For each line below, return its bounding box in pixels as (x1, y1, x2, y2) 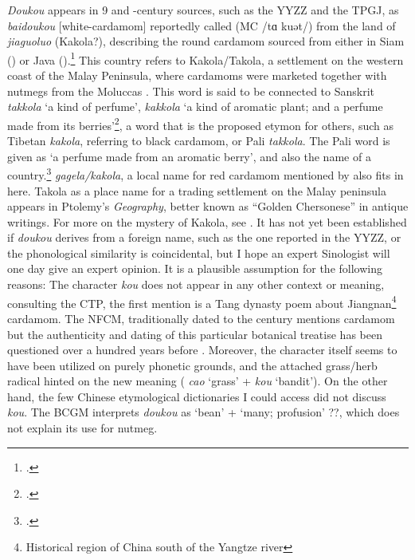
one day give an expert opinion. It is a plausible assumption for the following (7, 260, 382, 277)
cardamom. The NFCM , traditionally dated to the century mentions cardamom (7, 310, 395, 326)
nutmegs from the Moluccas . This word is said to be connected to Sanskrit (7, 82, 375, 99)
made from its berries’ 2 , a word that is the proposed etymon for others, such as (7, 114, 393, 133)
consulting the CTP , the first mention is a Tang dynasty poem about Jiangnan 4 (7, 292, 397, 311)
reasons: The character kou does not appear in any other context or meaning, (7, 276, 385, 293)
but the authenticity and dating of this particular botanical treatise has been (7, 325, 382, 342)
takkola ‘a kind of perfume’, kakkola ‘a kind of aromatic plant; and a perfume (7, 98, 383, 115)
